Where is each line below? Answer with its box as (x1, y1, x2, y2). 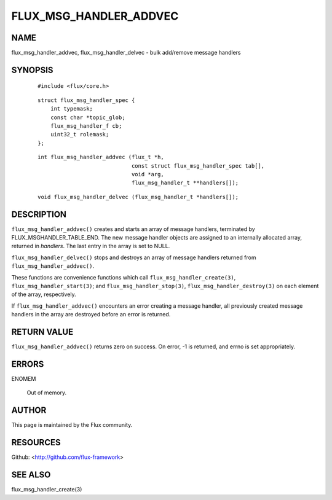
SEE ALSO (11, 470, 51, 480)
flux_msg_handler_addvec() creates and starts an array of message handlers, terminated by (11, 225, 255, 233)
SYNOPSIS (11, 64, 53, 75)
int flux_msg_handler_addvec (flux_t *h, (38, 154, 164, 161)
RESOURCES (11, 437, 61, 448)
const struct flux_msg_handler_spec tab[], (131, 162, 265, 169)
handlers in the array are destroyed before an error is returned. (11, 311, 171, 318)
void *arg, (131, 171, 164, 178)
